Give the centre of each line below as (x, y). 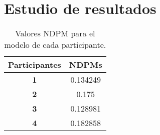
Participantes (35, 65)
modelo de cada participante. (55, 45)
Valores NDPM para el (55, 33)
